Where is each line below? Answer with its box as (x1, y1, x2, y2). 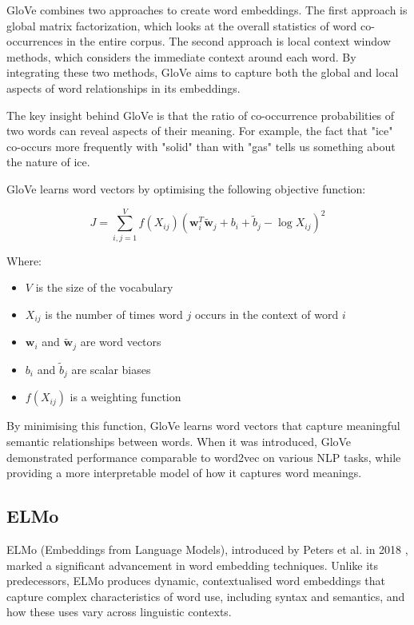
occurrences (6, 33, 63, 50)
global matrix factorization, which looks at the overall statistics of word (6, 17, 357, 34)
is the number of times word (45, 305, 183, 322)
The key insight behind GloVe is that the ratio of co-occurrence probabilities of (6, 106, 395, 123)
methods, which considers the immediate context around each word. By (6, 48, 356, 65)
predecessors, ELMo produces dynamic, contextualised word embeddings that (6, 572, 385, 589)
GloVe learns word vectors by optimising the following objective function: (6, 180, 366, 197)
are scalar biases (71, 360, 151, 377)
